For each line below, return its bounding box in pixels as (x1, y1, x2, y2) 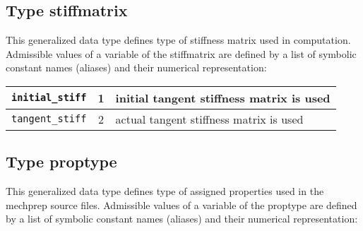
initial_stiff (11, 92, 87, 104)
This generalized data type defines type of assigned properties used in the (6, 184, 324, 199)
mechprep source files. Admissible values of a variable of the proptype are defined (6, 197, 357, 212)
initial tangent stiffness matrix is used (115, 89, 331, 106)
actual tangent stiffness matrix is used (115, 110, 304, 127)
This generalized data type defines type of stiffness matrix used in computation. (6, 32, 351, 47)
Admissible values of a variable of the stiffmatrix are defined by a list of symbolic (6, 46, 357, 61)
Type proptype (6, 150, 117, 172)
